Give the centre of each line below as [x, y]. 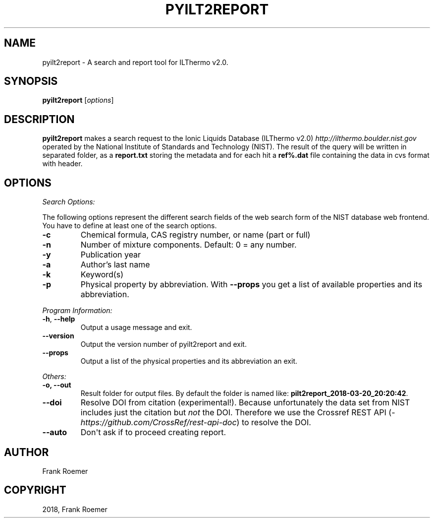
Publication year [111, 255]
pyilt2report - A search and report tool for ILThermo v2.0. [135, 62]
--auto [55, 432]
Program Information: [77, 311]
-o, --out [57, 385]
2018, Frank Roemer [75, 509]
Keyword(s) [102, 275]
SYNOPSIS [31, 81]
